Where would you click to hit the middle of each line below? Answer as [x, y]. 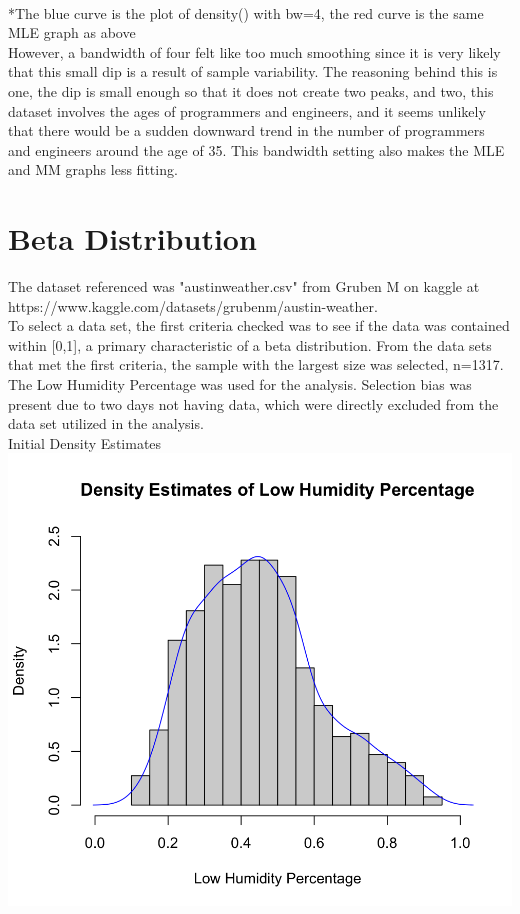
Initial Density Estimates [85, 442]
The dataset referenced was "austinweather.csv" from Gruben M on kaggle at [244, 286]
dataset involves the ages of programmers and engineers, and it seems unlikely [247, 110]
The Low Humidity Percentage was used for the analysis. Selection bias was [240, 384]
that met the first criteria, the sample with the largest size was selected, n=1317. [256, 364]
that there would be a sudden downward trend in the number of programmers [246, 130]
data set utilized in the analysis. [106, 423]
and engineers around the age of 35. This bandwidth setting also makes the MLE [256, 149]
